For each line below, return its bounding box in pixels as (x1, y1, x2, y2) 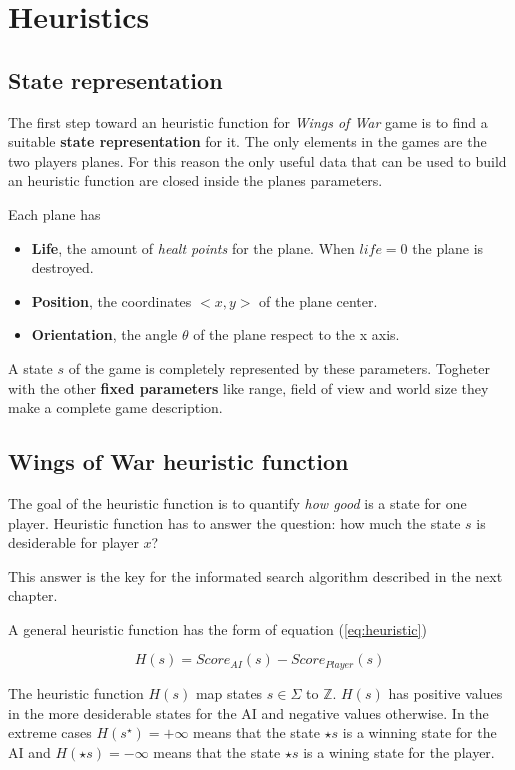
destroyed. (31, 257, 94, 278)
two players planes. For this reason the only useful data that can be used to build (8, 150, 507, 171)
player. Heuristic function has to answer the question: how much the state (8, 512, 461, 533)
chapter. (8, 585, 58, 606)
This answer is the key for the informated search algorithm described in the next (8, 565, 503, 586)
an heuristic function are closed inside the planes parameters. (8, 170, 383, 191)
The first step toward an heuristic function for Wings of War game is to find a (8, 111, 488, 132)
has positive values (388, 682, 503, 703)
